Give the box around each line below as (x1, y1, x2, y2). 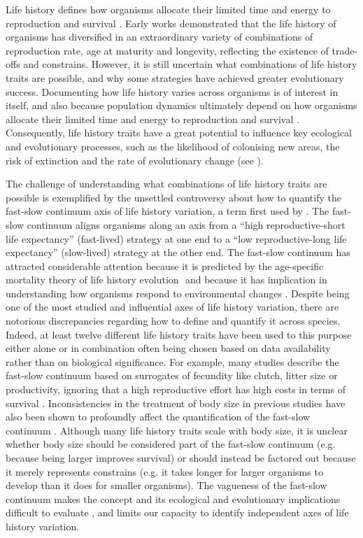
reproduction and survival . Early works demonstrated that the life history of (6, 15, 336, 30)
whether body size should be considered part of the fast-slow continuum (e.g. (6, 437, 336, 451)
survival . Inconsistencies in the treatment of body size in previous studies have (6, 395, 346, 410)
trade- (332, 43, 358, 57)
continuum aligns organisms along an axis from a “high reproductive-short (27, 217, 346, 232)
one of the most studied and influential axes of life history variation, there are (6, 299, 339, 314)
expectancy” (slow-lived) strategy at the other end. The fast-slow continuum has (6, 245, 350, 260)
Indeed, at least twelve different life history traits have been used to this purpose (6, 327, 352, 341)
